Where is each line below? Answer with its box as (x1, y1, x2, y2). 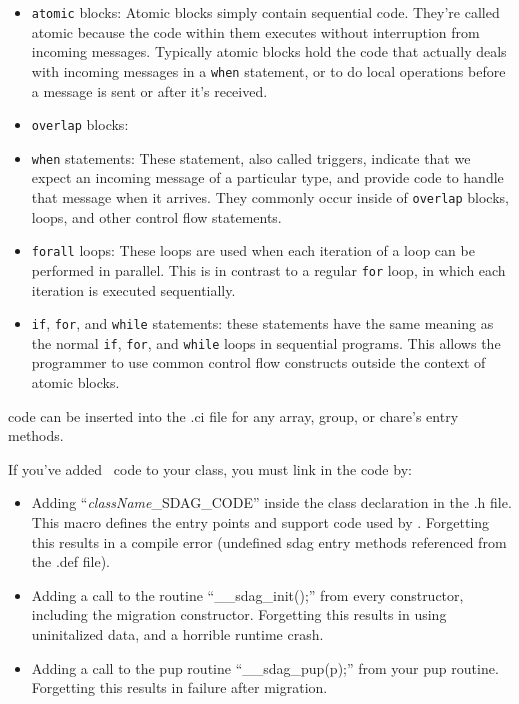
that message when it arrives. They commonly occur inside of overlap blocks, (31, 187, 509, 207)
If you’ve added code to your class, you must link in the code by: (8, 458, 412, 479)
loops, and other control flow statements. (31, 206, 282, 227)
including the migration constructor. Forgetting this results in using (31, 604, 447, 625)
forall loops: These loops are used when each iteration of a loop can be (31, 240, 475, 261)
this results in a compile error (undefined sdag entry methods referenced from (31, 531, 507, 552)
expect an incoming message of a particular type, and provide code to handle (31, 167, 504, 188)
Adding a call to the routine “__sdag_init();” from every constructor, (31, 584, 464, 605)
